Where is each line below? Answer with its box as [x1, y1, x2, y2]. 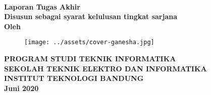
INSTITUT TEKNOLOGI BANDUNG [4, 73, 144, 83]
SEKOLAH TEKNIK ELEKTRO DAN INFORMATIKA [4, 63, 207, 73]
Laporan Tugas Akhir [4, 1, 80, 12]
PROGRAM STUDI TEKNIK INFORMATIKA [4, 53, 176, 64]
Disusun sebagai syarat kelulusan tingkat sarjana [4, 11, 177, 22]
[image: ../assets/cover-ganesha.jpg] [24, 39, 154, 46]
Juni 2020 [4, 82, 39, 93]
